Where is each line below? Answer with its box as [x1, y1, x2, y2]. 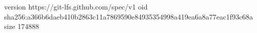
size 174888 [4, 21, 39, 31]
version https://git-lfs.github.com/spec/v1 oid [4, 1, 148, 11]
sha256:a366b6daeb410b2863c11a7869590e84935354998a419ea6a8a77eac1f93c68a [4, 11, 253, 21]
